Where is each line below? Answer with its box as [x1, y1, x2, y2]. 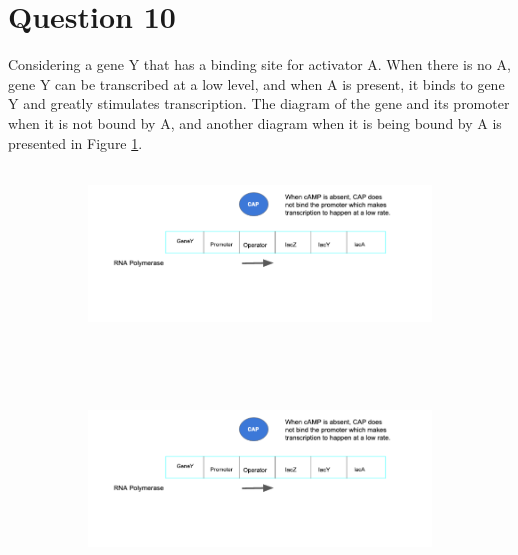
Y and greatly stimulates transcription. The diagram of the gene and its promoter [8, 93, 510, 114]
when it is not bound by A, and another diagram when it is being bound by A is [8, 112, 502, 133]
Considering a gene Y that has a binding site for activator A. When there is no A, [8, 54, 511, 75]
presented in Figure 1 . [8, 132, 143, 153]
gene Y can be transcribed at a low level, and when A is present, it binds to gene [8, 73, 505, 94]
